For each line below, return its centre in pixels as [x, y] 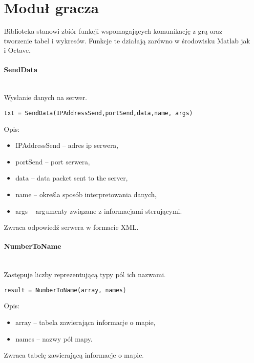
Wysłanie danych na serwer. [46, 97]
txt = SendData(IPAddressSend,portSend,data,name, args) [98, 113]
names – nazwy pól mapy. [54, 338]
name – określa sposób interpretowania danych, [86, 194]
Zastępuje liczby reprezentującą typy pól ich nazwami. [85, 274]
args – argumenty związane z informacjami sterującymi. [99, 211]
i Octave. [17, 50]
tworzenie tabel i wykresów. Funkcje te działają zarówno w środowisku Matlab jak [127, 40]
